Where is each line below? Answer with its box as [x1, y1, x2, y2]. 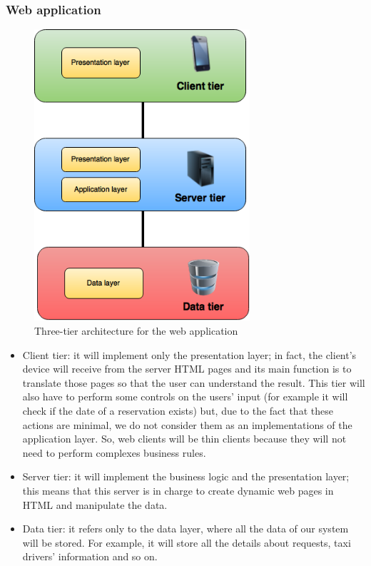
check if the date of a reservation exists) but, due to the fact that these [22, 403, 333, 418]
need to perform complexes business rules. [22, 445, 206, 460]
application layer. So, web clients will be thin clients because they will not [22, 431, 347, 446]
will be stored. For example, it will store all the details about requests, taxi [22, 535, 351, 550]
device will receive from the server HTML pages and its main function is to [22, 361, 352, 376]
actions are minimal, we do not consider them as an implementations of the [22, 417, 352, 432]
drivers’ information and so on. [22, 549, 158, 564]
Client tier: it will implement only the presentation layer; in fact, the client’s [22, 347, 357, 362]
